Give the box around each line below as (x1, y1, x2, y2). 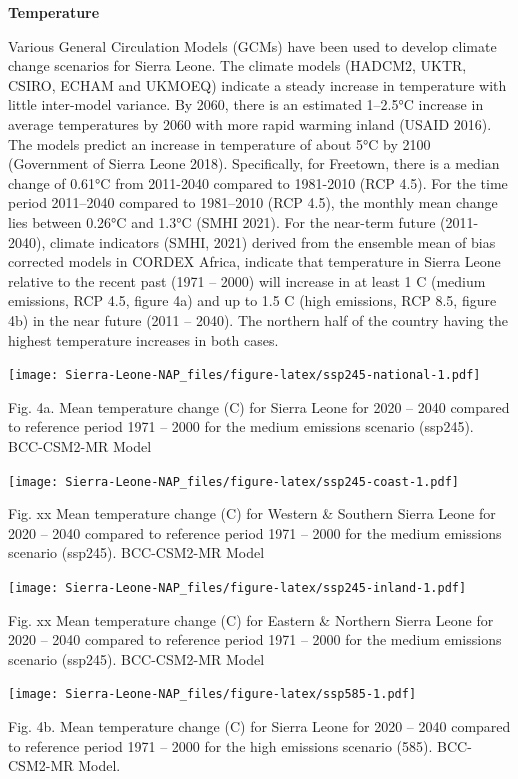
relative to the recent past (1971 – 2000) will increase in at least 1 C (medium (8, 270, 486, 291)
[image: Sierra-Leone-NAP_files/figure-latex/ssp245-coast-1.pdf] (8, 474, 460, 489)
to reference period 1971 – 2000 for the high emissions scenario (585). (8, 735, 433, 756)
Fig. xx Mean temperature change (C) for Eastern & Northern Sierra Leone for (8, 609, 494, 630)
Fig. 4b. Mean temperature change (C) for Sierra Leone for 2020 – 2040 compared (8, 716, 511, 737)
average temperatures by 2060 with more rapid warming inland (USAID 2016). (8, 113, 492, 134)
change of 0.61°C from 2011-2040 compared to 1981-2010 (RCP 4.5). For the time (8, 172, 508, 193)
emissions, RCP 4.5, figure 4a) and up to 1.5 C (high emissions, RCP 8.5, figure (8, 290, 497, 311)
